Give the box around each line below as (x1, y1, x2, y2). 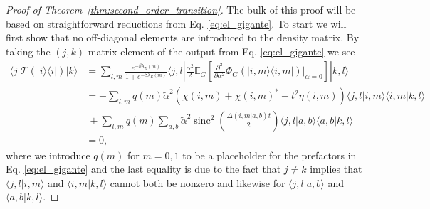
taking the (6, 43, 51, 58)
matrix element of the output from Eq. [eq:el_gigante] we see (88, 43, 355, 58)
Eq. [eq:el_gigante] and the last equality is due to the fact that (6, 161, 281, 176)
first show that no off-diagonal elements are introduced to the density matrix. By (6, 30, 360, 45)
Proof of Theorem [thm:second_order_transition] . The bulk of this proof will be (6, 2, 356, 16)
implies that (310, 161, 362, 176)
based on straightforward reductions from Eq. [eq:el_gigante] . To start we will (6, 16, 347, 31)
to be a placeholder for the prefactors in (182, 147, 357, 162)
